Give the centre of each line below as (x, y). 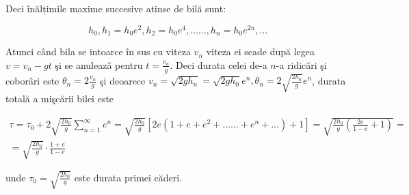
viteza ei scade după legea (261, 51)
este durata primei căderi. (128, 177)
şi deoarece (123, 80)
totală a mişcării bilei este (60, 99)
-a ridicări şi (301, 64)
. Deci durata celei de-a (219, 64)
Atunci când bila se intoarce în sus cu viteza (98, 51)
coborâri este (32, 80)
